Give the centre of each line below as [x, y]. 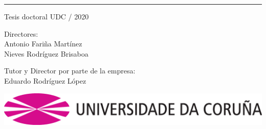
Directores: [21, 33]
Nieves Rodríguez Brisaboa [46, 53]
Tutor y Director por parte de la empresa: [70, 71]
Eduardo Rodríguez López [45, 80]
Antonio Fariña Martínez [43, 44]
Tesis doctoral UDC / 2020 [47, 16]
